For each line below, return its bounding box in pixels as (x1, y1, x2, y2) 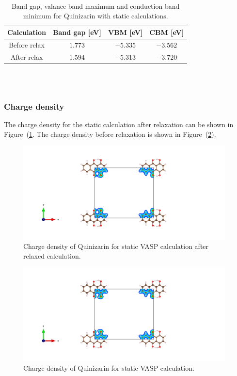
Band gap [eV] (53, 27, 101, 37)
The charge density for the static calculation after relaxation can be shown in (4, 119, 234, 130)
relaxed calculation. (23, 250, 81, 261)
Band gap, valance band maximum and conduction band (11, 1, 180, 11)
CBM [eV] (149, 27, 184, 37)
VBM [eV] (108, 27, 143, 37)
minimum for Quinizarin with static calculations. (23, 10, 168, 20)
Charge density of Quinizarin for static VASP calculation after (23, 241, 209, 251)
